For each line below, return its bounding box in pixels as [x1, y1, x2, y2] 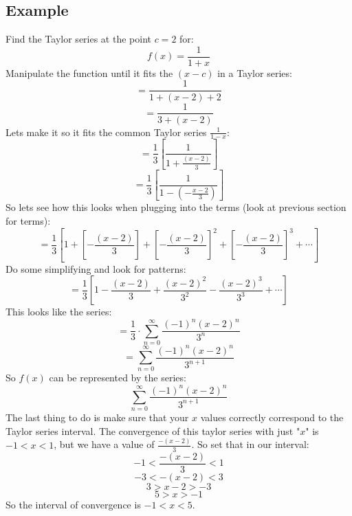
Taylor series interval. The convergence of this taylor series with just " [5, 423, 300, 438]
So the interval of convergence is [5, 497, 141, 511]
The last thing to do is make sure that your [5, 410, 189, 425]
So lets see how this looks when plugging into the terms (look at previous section [5, 200, 346, 214]
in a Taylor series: [217, 65, 292, 80]
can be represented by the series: [49, 370, 186, 385]
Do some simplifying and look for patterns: [5, 261, 186, 276]
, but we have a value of [54, 437, 155, 451]
